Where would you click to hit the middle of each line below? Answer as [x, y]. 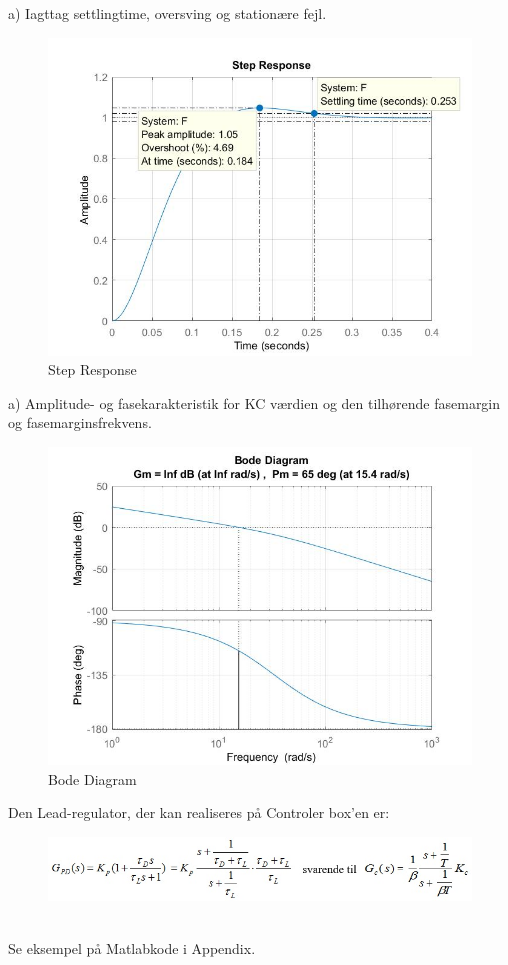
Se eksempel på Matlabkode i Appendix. [132, 948]
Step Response [92, 369]
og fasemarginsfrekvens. [80, 422]
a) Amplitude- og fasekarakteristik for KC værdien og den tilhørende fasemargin [254, 402]
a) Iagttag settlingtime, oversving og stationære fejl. [167, 13]
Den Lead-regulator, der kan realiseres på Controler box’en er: [199, 812]
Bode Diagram [92, 778]
